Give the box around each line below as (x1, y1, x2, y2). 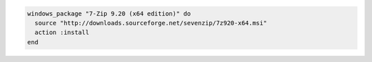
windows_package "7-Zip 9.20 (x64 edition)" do (27, 10, 191, 17)
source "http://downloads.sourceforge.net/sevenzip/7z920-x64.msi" (34, 19, 267, 27)
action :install (34, 29, 90, 37)
